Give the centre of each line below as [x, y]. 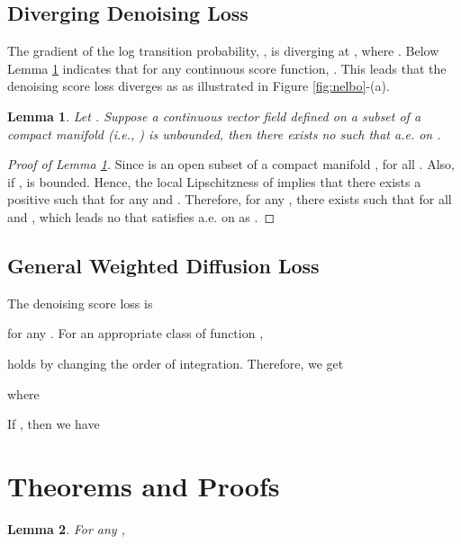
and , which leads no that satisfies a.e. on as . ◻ [141, 216]
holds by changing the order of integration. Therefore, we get [176, 363]
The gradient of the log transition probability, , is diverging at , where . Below [223, 51]
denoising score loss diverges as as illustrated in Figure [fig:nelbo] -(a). [199, 86]
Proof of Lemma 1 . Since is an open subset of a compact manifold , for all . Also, [231, 164]
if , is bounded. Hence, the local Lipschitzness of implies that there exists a [214, 181]
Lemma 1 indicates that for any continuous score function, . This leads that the [227, 68]
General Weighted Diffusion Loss [163, 265]
